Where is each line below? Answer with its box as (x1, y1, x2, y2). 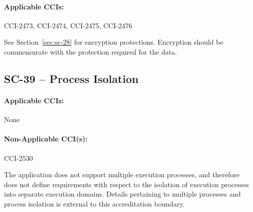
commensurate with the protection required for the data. (4, 46, 177, 57)
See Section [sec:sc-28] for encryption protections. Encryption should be (4, 37, 224, 47)
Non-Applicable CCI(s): (4, 134, 88, 144)
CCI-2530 (4, 152, 33, 163)
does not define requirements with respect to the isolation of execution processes (4, 179, 249, 189)
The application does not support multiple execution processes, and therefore (4, 169, 240, 180)
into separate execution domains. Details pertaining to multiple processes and (4, 189, 241, 199)
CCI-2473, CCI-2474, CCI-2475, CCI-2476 (4, 20, 132, 30)
